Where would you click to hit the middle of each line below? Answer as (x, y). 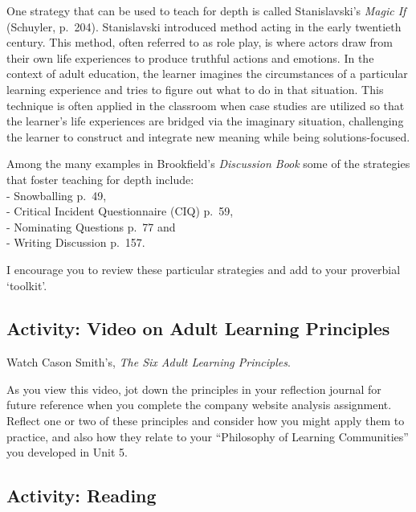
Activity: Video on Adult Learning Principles (198, 328)
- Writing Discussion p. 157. (76, 242)
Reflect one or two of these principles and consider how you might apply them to (206, 421)
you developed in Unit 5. (67, 452)
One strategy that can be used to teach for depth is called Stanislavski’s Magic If (206, 10)
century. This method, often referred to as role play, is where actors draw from (200, 42)
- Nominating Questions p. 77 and (91, 226)
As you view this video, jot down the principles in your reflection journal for (194, 389)
